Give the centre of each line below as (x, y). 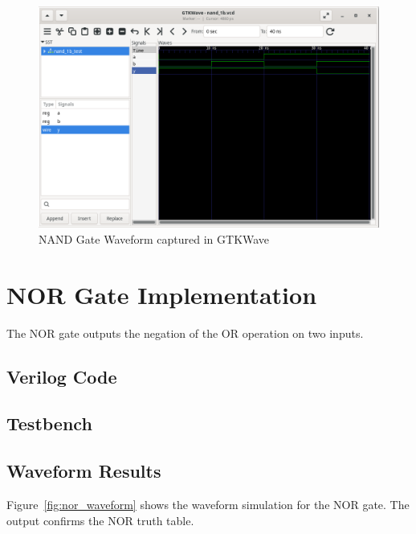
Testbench (49, 423)
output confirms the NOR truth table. (100, 520)
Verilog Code (62, 376)
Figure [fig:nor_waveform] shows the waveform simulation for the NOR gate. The (208, 505)
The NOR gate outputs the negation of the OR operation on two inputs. (185, 333)
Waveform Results (84, 471)
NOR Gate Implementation (162, 294)
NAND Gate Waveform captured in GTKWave (154, 238)
